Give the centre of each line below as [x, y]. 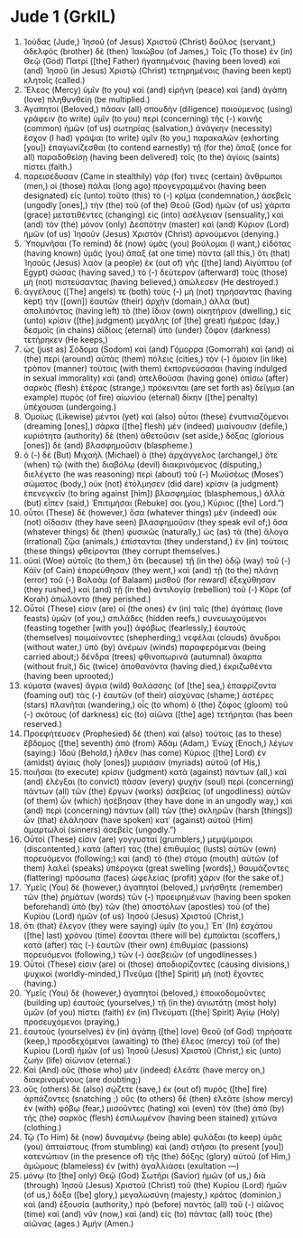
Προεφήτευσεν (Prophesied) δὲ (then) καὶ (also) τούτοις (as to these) [152, 733]
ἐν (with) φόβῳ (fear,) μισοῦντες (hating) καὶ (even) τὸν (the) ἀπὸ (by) [154, 1108]
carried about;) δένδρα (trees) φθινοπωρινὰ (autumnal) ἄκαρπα [142, 657]
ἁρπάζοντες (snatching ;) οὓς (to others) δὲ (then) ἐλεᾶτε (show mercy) [158, 1098]
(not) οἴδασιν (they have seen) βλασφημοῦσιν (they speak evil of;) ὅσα [156, 522]
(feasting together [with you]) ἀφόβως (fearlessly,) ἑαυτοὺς [134, 628]
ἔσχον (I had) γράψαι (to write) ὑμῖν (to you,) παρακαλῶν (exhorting [151, 137]
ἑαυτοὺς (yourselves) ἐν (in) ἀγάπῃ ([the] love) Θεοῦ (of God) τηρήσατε [158, 1031]
